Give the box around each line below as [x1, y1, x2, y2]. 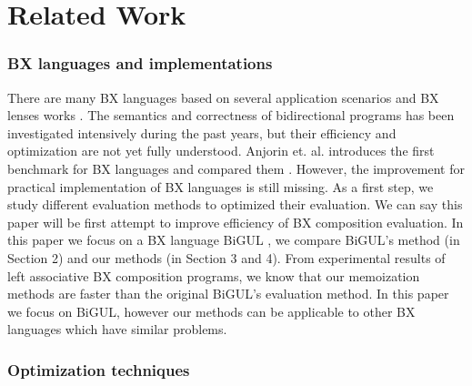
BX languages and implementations [7, 52, 273, 75]
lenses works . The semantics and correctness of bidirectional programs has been [7, 106, 455, 125]
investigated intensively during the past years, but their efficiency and [7, 123, 397, 142]
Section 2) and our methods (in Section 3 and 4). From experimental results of [7, 248, 446, 267]
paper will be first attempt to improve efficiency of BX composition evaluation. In [7, 212, 464, 231]
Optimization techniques [7, 358, 190, 381]
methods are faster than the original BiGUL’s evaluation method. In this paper [7, 284, 449, 303]
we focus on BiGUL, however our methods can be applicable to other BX [7, 301, 416, 320]
